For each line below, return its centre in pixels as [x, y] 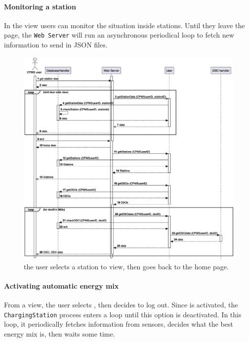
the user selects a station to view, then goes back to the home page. [126, 266]
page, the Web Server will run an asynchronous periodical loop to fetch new [119, 35]
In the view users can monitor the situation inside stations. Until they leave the [124, 25]
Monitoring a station [40, 6]
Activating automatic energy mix [62, 285]
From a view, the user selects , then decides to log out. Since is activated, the [121, 304]
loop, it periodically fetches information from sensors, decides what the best [119, 324]
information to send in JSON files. [56, 45]
